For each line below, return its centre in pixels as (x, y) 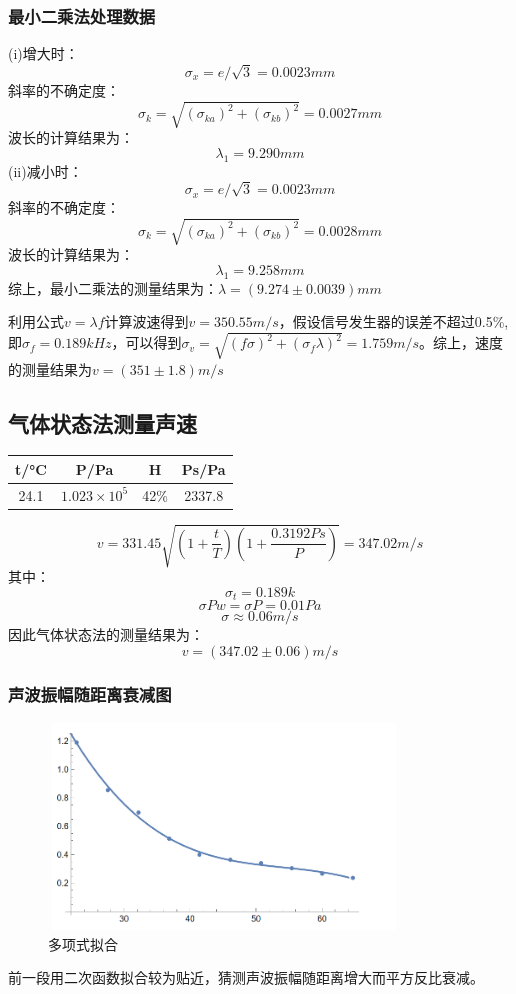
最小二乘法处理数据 (82, 15)
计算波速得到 (146, 321)
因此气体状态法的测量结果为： (106, 634)
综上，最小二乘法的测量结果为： (113, 287)
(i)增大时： (43, 53)
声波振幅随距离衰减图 (90, 693)
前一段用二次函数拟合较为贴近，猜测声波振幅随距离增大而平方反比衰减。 (246, 977)
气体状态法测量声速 (102, 422)
